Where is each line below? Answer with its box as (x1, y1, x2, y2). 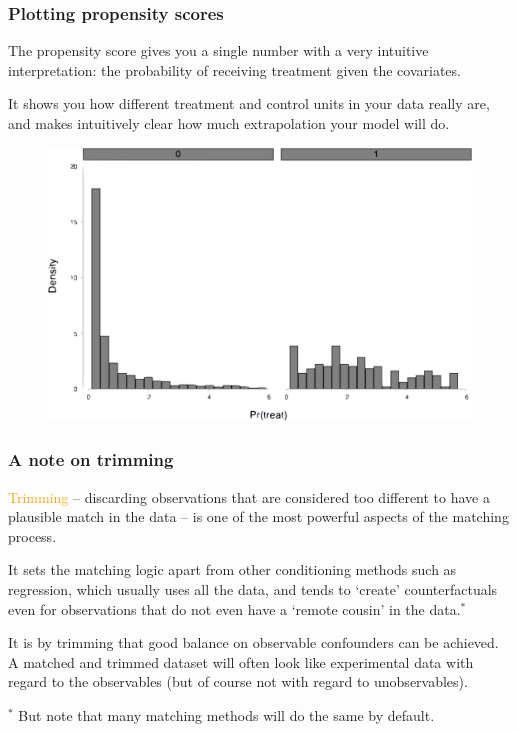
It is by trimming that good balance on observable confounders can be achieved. (8, 632, 499, 653)
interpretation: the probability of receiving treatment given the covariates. (8, 59, 461, 80)
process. (8, 525, 57, 546)
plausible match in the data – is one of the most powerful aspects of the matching (8, 506, 509, 527)
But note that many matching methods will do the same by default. (18, 705, 435, 726)
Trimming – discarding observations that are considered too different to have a (8, 486, 490, 507)
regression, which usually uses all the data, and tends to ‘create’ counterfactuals (8, 579, 498, 600)
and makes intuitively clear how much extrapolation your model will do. (8, 113, 450, 133)
